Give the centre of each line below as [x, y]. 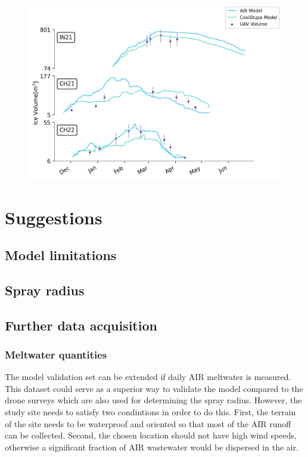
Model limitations [61, 255]
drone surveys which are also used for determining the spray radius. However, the [153, 400]
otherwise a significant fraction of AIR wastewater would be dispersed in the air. [152, 447]
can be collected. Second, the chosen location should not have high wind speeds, [151, 435]
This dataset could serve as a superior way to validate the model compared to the [154, 388]
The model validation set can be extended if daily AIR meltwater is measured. [148, 377]
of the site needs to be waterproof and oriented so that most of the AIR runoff [148, 423]
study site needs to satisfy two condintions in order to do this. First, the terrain [150, 412]
